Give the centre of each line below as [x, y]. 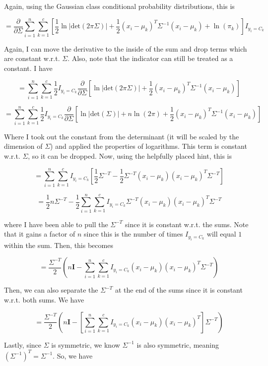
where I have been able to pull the [56, 224]
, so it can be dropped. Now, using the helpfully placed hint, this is [130, 155]
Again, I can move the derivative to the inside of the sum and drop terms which [126, 48]
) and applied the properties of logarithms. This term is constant [149, 146]
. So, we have [73, 355]
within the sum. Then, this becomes [59, 245]
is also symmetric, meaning [178, 344]
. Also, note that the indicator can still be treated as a [150, 58]
